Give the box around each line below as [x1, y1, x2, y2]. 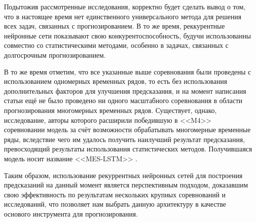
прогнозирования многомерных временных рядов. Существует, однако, [4, 105, 217, 115]
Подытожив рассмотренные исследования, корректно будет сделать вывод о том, [4, 1, 246, 11]
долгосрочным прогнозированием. [4, 49, 106, 60]
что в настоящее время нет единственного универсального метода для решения [4, 11, 242, 21]
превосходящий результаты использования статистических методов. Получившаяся [4, 144, 252, 154]
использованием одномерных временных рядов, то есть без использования [4, 76, 227, 86]
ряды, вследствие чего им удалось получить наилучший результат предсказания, [4, 134, 245, 144]
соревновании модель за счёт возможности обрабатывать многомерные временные [4, 124, 251, 135]
